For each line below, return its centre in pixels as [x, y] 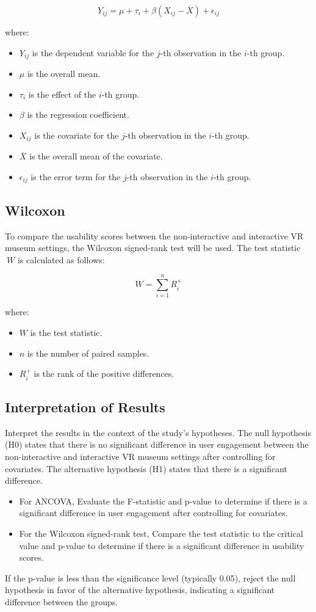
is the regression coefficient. [78, 115]
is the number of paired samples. [88, 353]
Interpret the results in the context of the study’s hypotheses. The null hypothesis [158, 432]
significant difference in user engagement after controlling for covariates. [153, 513]
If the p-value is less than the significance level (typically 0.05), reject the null [150, 577]
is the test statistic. [66, 333]
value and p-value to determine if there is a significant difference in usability [162, 545]
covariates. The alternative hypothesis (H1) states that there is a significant [146, 468]
